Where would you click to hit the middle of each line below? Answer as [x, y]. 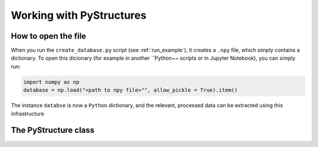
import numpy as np [51, 82]
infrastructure [27, 114]
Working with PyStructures [79, 15]
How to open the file [49, 36]
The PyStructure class [53, 130]
